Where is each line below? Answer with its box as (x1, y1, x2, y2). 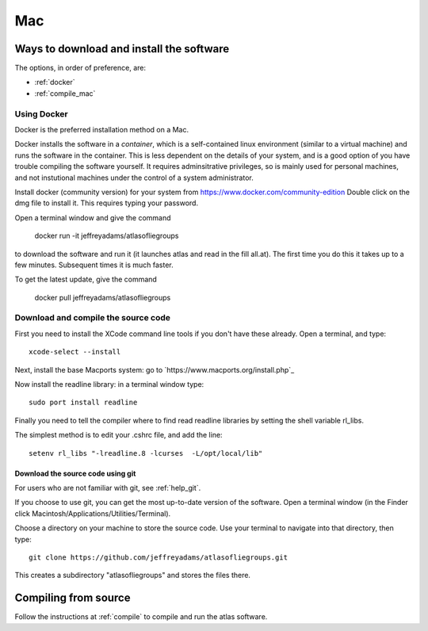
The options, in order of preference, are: (14, 63, 147, 73)
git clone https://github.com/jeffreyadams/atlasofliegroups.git (29, 553, 289, 562)
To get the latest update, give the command (14, 274, 158, 285)
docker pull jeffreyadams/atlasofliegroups (34, 293, 171, 302)
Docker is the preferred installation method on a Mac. (14, 124, 189, 134)
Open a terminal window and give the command (14, 212, 171, 222)
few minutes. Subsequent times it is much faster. (14, 260, 174, 270)
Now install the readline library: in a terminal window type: (14, 379, 204, 388)
